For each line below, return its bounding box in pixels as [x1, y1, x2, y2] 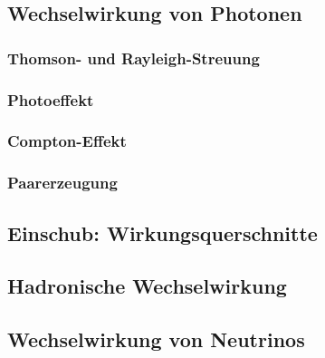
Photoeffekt [7, 88, 94, 111]
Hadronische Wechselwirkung [7, 272, 287, 300]
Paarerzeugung [7, 171, 118, 194]
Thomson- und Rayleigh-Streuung [7, 46, 260, 69]
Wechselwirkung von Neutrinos [7, 325, 305, 353]
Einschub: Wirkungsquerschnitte [7, 218, 318, 247]
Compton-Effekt [7, 130, 127, 152]
